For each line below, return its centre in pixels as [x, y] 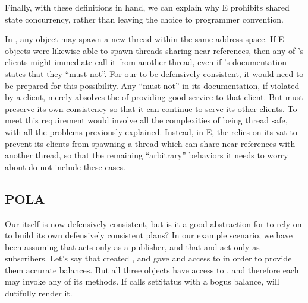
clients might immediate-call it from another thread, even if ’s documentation [146, 62]
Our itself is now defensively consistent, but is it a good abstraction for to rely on [153, 223]
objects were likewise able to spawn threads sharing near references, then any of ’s [154, 50]
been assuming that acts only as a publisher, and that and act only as [132, 246]
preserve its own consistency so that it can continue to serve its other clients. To [151, 108]
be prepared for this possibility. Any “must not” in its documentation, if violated [152, 85]
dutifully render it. [39, 293]
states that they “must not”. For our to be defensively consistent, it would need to [154, 73]
